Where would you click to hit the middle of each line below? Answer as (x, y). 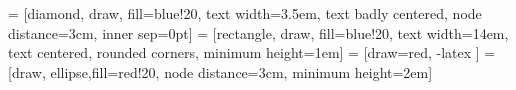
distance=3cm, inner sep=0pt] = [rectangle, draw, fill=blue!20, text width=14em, (258, 32)
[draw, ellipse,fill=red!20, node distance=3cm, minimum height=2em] (220, 71)
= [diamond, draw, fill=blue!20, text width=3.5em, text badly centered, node (245, 13)
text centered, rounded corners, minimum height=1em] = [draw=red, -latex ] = (252, 52)
